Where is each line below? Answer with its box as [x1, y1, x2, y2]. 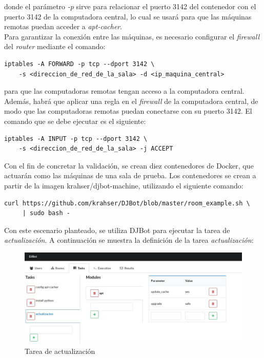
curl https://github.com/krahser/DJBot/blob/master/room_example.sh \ [4, 199, 250, 207]
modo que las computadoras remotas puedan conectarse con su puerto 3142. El [4, 106, 252, 116]
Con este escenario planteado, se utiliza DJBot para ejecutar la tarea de [4, 224, 230, 235]
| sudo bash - [22, 209, 70, 217]
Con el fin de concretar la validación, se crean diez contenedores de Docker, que [4, 160, 254, 171]
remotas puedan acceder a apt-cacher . [4, 21, 123, 32]
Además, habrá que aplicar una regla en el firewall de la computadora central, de [4, 95, 258, 106]
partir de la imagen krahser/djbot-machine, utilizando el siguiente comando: [4, 180, 243, 191]
